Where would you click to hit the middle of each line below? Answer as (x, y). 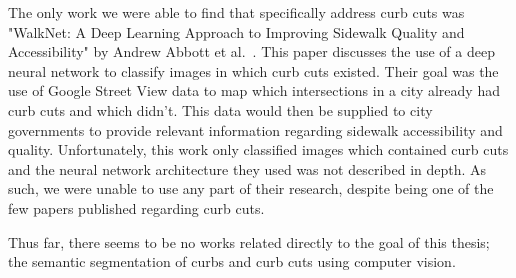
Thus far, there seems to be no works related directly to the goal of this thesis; (249, 241)
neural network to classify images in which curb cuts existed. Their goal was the (253, 70)
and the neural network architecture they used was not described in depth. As (247, 168)
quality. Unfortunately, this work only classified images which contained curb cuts (258, 149)
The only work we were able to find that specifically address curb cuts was (236, 12)
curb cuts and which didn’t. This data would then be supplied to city (220, 109)
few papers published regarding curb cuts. (136, 207)
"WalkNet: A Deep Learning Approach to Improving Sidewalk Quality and (236, 31)
